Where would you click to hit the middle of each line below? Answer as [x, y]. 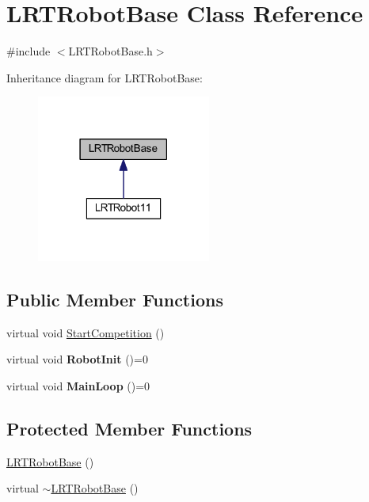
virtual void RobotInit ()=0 [77, 359]
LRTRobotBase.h [110, 51]
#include [29, 51]
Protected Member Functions [129, 428]
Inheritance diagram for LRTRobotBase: [105, 77]
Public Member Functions [115, 299]
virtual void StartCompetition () [86, 332]
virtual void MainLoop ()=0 [78, 385]
